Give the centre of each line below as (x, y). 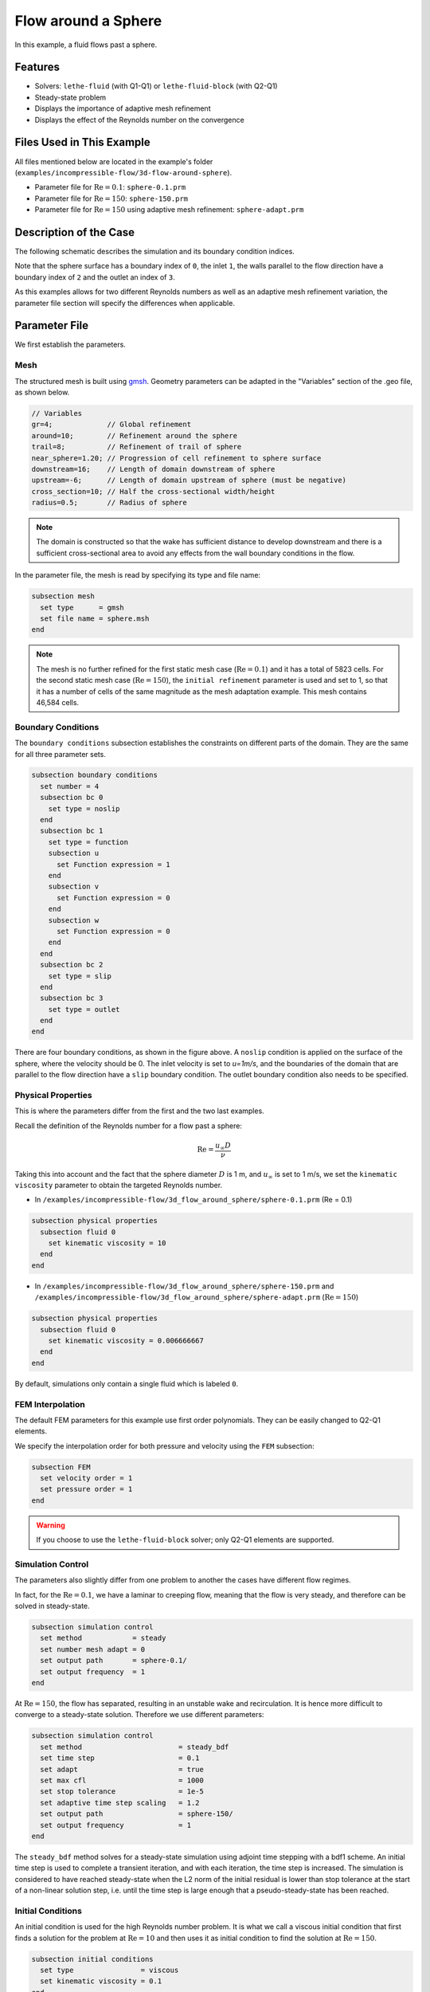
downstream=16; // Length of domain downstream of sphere (153, 469)
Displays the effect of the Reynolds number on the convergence (139, 120)
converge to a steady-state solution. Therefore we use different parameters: (139, 1715)
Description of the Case (75, 232)
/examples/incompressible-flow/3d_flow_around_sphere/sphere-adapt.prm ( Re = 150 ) (197, 1297)
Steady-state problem (70, 97)
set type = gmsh (82, 607)
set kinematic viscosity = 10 (107, 1243)
